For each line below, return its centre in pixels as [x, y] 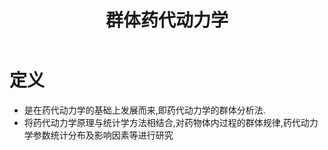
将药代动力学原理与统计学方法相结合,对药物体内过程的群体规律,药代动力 [171, 122]
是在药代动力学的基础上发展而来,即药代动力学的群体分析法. [144, 110]
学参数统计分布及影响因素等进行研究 [98, 135]
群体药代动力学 [167, 20]
